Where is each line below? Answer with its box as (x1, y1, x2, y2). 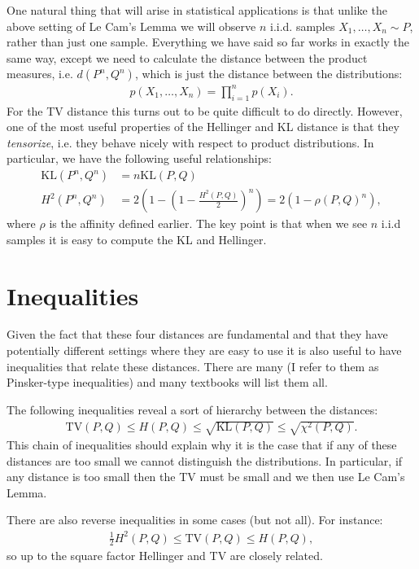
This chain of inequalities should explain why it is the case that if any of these (7, 436, 397, 453)
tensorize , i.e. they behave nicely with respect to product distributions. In (7, 133, 374, 151)
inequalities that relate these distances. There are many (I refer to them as (7, 357, 379, 374)
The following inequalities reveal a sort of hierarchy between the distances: (7, 400, 378, 418)
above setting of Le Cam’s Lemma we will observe (7, 17, 256, 34)
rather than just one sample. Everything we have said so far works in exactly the (7, 33, 410, 50)
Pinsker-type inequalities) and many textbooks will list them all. (7, 374, 328, 391)
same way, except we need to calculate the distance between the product (7, 49, 368, 66)
